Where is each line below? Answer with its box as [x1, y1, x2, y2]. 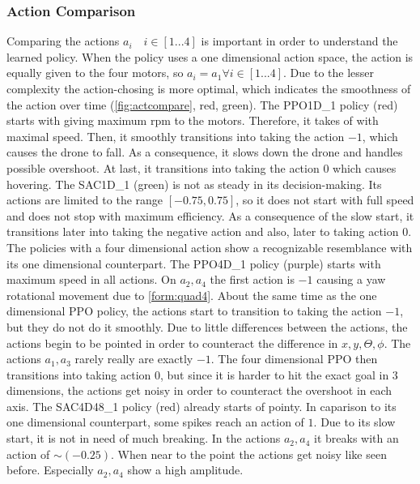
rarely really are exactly [74, 350, 193, 367]
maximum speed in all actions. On [6, 271, 176, 288]
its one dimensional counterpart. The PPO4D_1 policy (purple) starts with [6, 255, 381, 272]
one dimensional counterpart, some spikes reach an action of [6, 413, 304, 430]
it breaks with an [314, 430, 399, 447]
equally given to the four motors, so [6, 64, 184, 81]
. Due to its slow [313, 413, 396, 430]
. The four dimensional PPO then [210, 350, 378, 367]
